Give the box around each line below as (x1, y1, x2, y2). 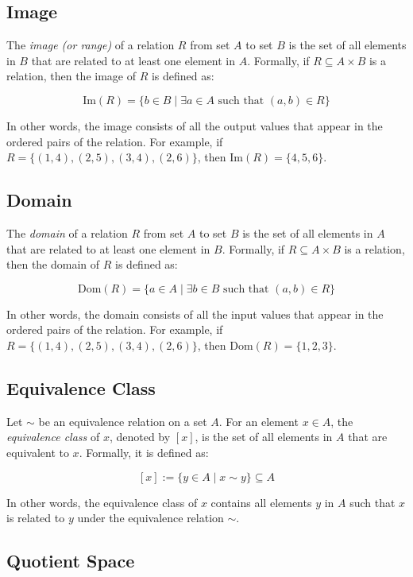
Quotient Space (6, 548, 135, 573)
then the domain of (6, 256, 100, 273)
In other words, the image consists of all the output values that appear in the (6, 117, 383, 134)
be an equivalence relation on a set (38, 412, 207, 429)
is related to (6, 509, 65, 526)
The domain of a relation (6, 224, 128, 241)
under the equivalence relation (77, 509, 224, 526)
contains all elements (210, 494, 312, 510)
